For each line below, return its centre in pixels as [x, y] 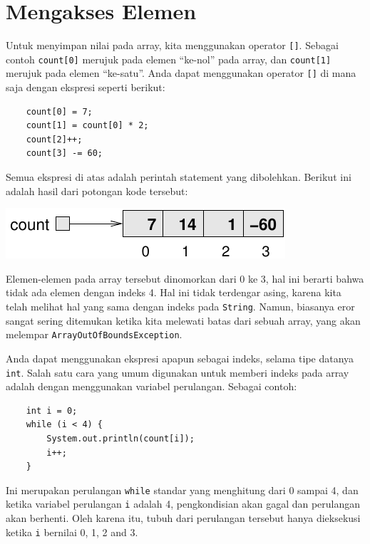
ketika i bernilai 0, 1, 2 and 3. [72, 532]
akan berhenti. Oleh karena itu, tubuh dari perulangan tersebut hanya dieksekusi [183, 518]
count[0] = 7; [59, 111]
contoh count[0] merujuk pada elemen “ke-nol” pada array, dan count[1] [169, 59]
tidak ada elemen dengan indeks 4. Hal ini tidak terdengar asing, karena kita [174, 292]
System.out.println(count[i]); [120, 439]
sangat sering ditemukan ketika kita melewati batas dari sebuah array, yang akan [183, 320]
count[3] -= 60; [65, 153]
